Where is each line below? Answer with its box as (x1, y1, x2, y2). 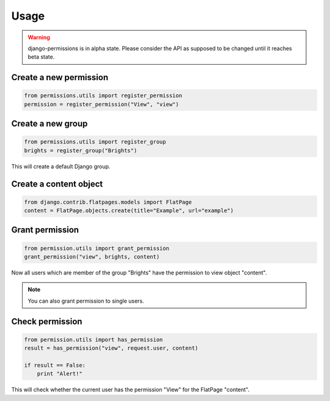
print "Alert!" (37, 370, 82, 377)
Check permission (11, 316, 82, 326)
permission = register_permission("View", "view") (24, 101, 180, 108)
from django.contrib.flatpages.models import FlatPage (24, 199, 192, 205)
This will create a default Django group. (11, 163, 111, 170)
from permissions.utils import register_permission (24, 92, 183, 99)
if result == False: (24, 362, 86, 369)
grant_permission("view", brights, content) (24, 254, 160, 260)
